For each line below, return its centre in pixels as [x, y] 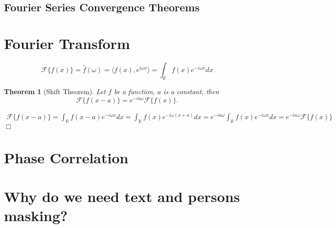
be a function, [134, 91]
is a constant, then [191, 91]
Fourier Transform [67, 43]
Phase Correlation [66, 158]
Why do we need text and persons [122, 196]
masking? [36, 215]
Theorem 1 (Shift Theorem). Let [55, 91]
